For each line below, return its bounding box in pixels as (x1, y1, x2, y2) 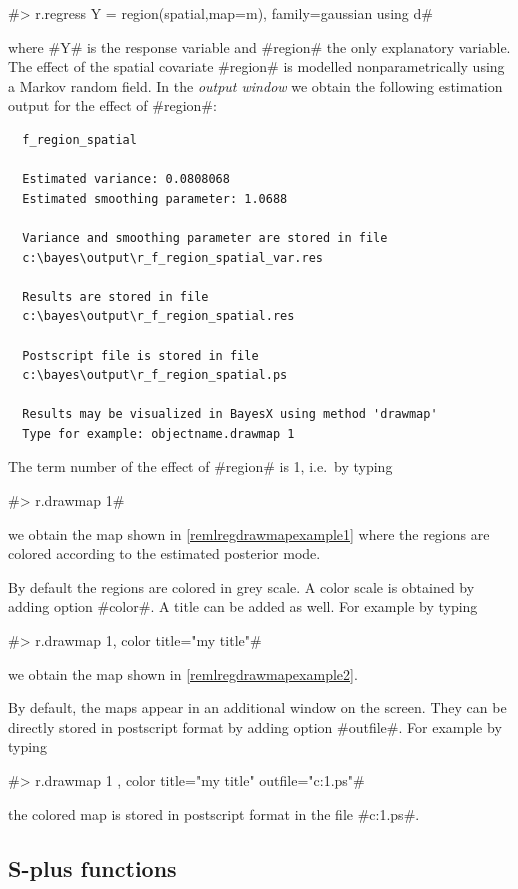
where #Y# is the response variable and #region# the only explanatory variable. (8, 36, 511, 57)
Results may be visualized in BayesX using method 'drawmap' (22, 407, 438, 422)
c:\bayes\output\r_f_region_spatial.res (22, 309, 295, 324)
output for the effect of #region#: (8, 95, 217, 116)
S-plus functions (8, 852, 177, 883)
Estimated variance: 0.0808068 (22, 172, 230, 187)
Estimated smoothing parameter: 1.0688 (22, 191, 288, 206)
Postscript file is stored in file (22, 348, 259, 363)
